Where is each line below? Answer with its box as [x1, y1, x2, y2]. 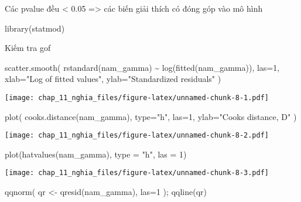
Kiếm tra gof [5, 42, 51, 54]
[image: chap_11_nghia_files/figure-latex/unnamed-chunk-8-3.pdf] [5, 169, 269, 177]
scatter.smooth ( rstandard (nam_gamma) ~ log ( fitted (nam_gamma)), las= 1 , [5, 61, 280, 73]
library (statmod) [5, 22, 65, 34]
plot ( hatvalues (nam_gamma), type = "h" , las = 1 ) [5, 148, 187, 160]
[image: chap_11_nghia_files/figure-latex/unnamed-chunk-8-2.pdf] [5, 131, 269, 140]
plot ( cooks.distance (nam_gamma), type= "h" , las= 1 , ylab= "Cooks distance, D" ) [5, 110, 297, 122]
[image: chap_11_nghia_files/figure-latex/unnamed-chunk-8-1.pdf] [5, 93, 269, 102]
